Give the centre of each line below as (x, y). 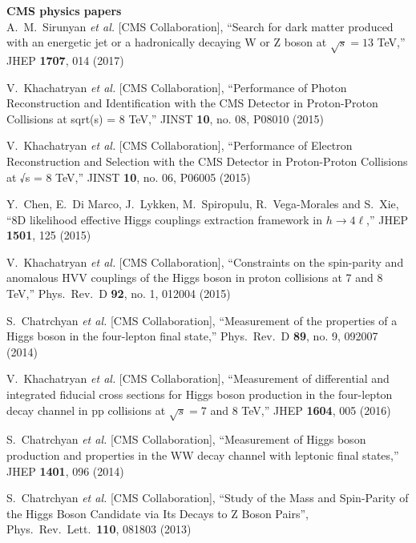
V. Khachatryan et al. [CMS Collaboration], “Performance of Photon (177, 87)
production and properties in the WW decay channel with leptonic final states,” (203, 455)
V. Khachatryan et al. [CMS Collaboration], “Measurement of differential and (198, 378)
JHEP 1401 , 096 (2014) (65, 471)
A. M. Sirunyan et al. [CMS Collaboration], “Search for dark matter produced (200, 26)
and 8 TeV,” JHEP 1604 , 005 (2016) (301, 410)
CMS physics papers (64, 10)
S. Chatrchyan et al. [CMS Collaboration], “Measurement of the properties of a (202, 320)
